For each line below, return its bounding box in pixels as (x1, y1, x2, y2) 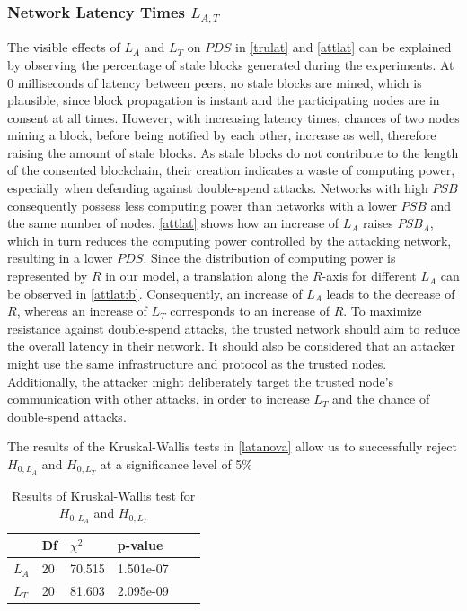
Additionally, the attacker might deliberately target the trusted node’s (7, 371, 394, 390)
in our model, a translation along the (105, 266, 309, 285)
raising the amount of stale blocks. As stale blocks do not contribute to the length (7, 143, 459, 161)
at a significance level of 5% (100, 454, 253, 473)
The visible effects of (7, 38, 120, 57)
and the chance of (332, 389, 430, 408)
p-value (117, 536, 163, 554)
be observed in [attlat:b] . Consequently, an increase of (7, 284, 303, 302)
